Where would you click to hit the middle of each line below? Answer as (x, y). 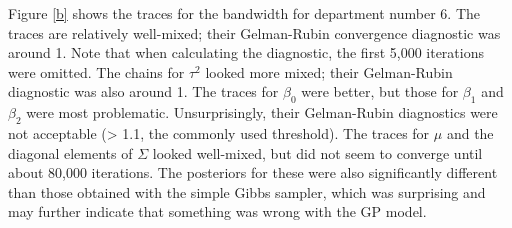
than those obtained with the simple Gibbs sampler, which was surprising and (247, 191)
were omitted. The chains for (96, 71)
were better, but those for (380, 91)
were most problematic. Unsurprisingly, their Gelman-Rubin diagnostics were (262, 112)
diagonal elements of (70, 152)
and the (470, 132)
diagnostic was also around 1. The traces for (143, 91)
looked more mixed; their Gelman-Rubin (329, 71)
